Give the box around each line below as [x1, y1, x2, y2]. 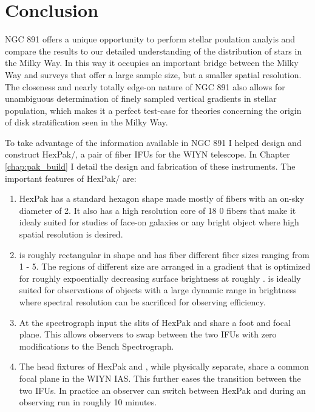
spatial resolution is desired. [19, 228, 123, 241]
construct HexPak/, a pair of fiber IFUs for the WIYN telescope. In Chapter [5, 148, 290, 161]
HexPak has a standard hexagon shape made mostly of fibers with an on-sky [19, 192, 305, 205]
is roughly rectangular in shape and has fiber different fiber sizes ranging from [19, 248, 310, 261]
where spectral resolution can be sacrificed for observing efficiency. [19, 296, 266, 308]
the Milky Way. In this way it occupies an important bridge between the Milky [5, 56, 299, 69]
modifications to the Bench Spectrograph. [19, 339, 174, 352]
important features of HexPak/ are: [5, 171, 137, 184]
